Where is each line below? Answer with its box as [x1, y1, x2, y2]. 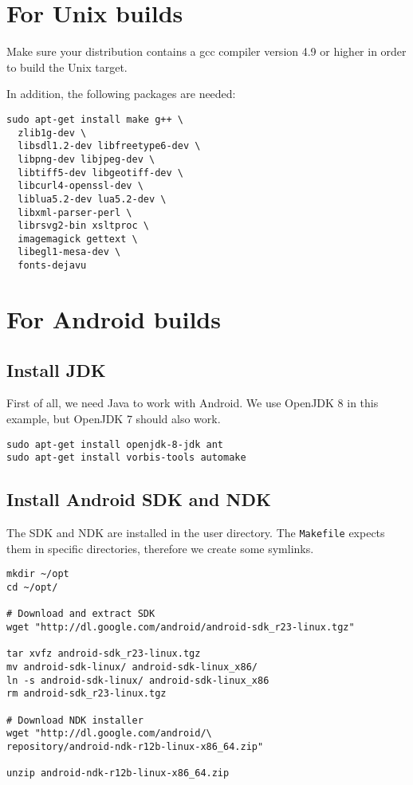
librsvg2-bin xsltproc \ [18, 220, 149, 232]
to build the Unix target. [6, 58, 128, 75]
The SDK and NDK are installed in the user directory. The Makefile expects [6, 524, 385, 541]
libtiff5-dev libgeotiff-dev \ [18, 167, 183, 179]
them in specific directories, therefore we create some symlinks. [6, 540, 314, 556]
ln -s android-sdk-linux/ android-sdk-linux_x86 [6, 674, 269, 686]
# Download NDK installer [6, 714, 144, 726]
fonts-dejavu [18, 260, 87, 272]
